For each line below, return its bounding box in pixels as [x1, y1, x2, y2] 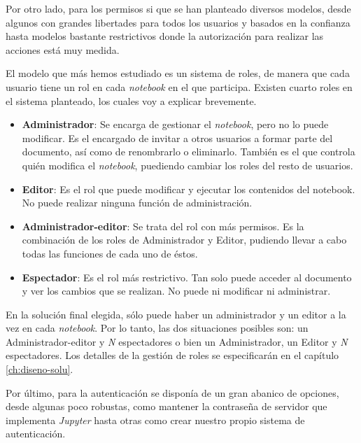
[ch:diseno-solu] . [6, 362, 73, 377]
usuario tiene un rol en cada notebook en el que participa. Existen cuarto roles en [6, 79, 353, 94]
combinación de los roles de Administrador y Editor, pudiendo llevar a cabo [22, 232, 347, 247]
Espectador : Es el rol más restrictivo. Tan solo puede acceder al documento [22, 269, 352, 284]
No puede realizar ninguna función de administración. [22, 195, 253, 210]
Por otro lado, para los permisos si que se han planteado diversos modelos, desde [6, 1, 351, 15]
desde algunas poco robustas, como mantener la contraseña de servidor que [6, 399, 327, 414]
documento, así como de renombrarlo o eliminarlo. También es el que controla [22, 144, 355, 159]
